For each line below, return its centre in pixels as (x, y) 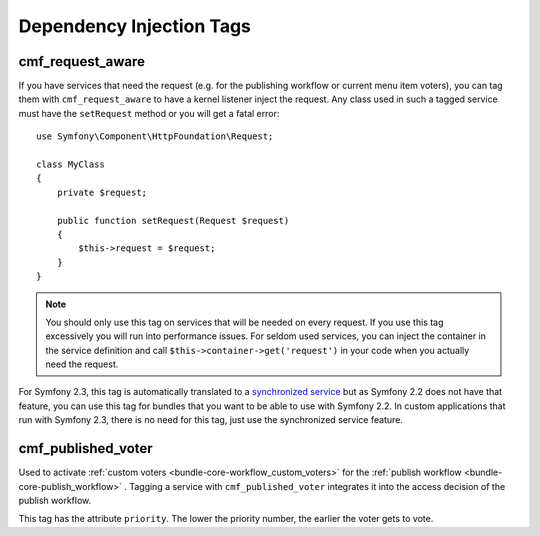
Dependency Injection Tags (135, 26)
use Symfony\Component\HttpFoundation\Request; (155, 136)
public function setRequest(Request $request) (173, 220)
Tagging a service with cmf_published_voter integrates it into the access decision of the (317, 486)
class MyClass (70, 164)
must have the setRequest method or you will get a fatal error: (149, 113)
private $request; (102, 192)
